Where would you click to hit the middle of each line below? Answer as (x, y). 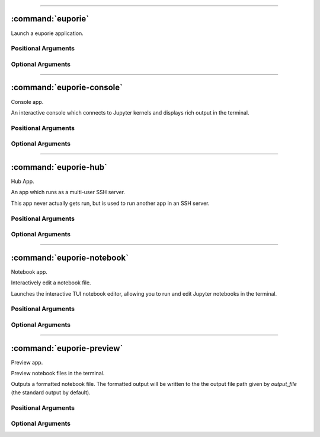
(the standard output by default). (51, 392)
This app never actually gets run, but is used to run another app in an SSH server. (110, 203)
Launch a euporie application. (47, 33)
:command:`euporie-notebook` (70, 257)
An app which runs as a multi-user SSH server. (68, 192)
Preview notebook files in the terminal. (58, 373)
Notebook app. (29, 272)
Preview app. (27, 362)
